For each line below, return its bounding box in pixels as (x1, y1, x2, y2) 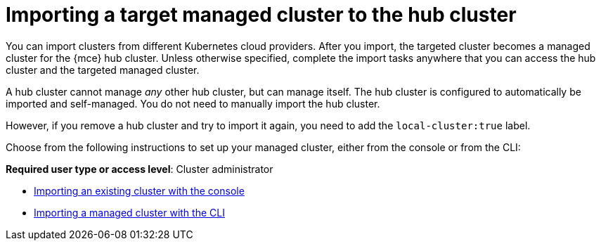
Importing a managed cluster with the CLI (34, 206, 225, 219)
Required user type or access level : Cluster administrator (6, 162, 273, 175)
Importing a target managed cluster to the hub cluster (6, 3, 517, 27)
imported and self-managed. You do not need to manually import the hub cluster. (6, 97, 380, 110)
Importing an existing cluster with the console (34, 184, 245, 197)
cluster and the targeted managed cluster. (6, 63, 200, 76)
